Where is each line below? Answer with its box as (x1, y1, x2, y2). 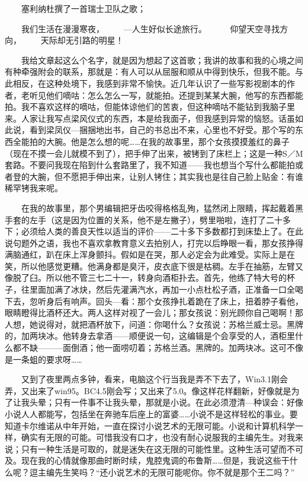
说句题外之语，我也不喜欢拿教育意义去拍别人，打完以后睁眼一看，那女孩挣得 (5, 236, 303, 249)
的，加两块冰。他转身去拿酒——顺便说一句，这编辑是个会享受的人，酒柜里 (5, 329, 295, 342)
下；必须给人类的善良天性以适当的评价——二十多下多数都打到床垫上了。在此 (5, 225, 303, 237)
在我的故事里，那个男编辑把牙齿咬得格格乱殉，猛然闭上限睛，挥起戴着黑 (21, 201, 303, 214)
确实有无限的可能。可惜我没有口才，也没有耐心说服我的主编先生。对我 (21, 431, 295, 443)
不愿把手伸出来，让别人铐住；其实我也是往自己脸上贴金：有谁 (62, 170, 303, 182)
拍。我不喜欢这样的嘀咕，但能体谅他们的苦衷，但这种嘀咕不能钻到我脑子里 (5, 100, 295, 113)
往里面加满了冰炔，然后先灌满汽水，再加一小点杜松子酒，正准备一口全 (21, 283, 295, 296)
